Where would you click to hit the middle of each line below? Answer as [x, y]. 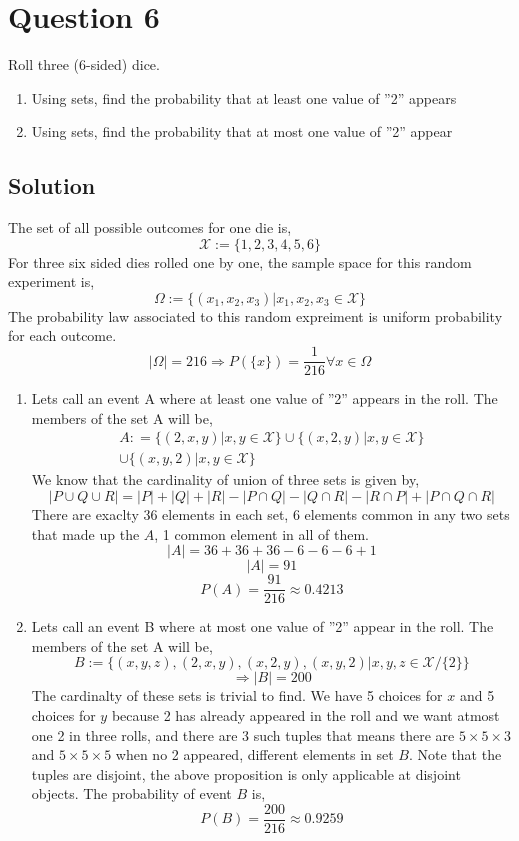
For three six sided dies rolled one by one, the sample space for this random [240, 261]
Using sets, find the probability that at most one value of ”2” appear [242, 131]
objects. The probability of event [131, 793]
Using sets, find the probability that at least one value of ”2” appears [244, 97]
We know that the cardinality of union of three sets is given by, [225, 479]
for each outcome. [62, 335]
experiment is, [51, 281]
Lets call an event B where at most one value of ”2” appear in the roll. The [262, 626]
